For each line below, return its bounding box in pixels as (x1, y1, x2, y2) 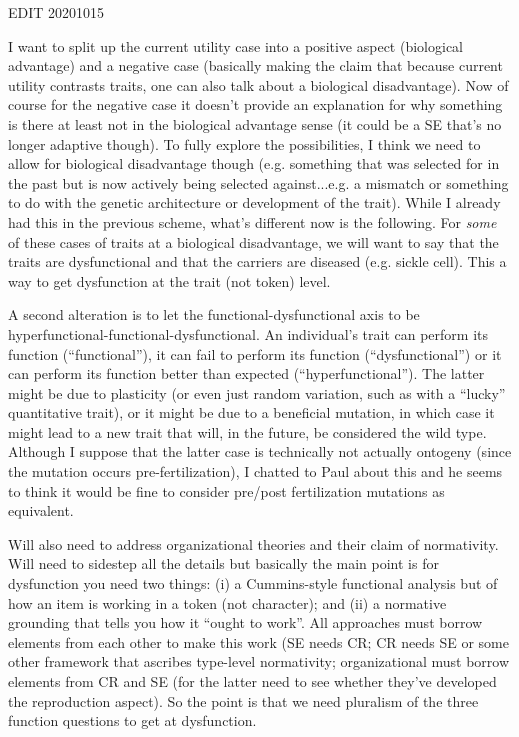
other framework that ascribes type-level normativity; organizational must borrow (8, 651, 510, 672)
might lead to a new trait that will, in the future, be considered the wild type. (8, 421, 487, 442)
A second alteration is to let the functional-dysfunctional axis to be (8, 304, 420, 325)
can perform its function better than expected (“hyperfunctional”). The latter (8, 363, 485, 384)
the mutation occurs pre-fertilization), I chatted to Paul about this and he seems (8, 461, 503, 482)
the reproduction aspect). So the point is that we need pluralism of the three (8, 690, 479, 711)
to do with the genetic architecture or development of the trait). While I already (8, 192, 501, 213)
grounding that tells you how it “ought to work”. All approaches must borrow (8, 612, 483, 633)
